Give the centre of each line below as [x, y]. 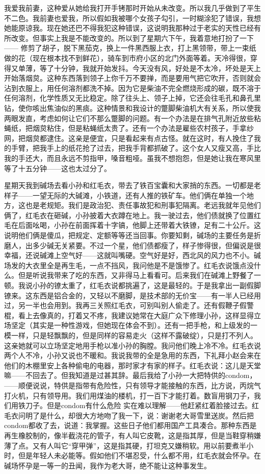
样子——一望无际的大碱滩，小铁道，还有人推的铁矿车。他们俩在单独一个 [125, 195]
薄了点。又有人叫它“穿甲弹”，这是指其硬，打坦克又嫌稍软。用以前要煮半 [125, 445]
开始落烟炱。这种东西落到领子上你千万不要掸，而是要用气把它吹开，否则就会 [132, 78]
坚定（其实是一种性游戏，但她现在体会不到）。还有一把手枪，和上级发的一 [134, 325]
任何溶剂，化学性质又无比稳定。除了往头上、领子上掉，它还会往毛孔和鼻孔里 [132, 98]
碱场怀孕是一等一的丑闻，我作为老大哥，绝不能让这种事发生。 [108, 465]
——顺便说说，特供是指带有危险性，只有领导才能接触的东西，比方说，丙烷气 [132, 385]
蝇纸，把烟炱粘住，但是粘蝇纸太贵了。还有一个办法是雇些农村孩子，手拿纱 [129, 128]
